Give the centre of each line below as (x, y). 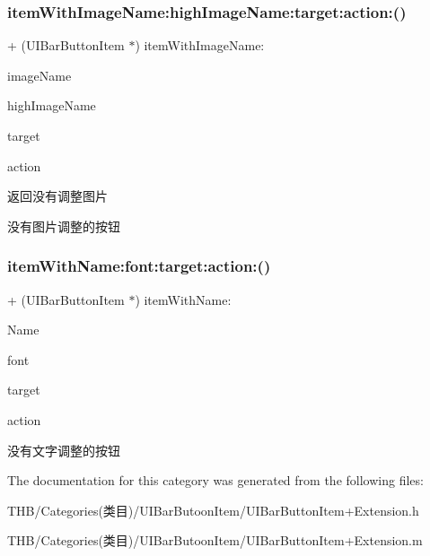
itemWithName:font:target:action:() (139, 266)
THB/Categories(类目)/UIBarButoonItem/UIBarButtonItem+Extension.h (213, 510)
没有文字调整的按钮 (64, 450)
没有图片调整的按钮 (64, 226)
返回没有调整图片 (57, 196)
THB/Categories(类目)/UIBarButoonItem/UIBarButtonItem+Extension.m (215, 540)
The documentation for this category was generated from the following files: (215, 480)
